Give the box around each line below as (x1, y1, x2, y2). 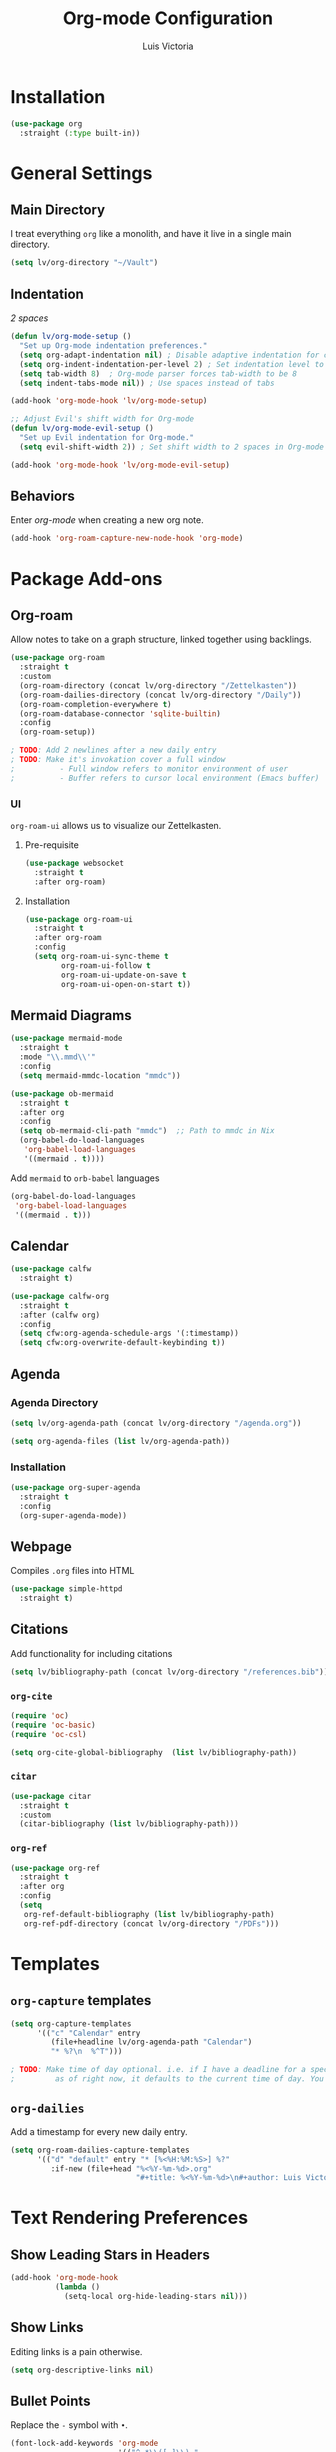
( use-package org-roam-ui (24, 914, 133, 924)
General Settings (10, 162, 153, 184)
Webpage (10, 1538, 72, 1555)
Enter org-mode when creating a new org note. (10, 514, 204, 526)
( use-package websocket (24, 858, 125, 868)
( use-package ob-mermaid (10, 1088, 114, 1099)
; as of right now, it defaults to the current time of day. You (10, 2074, 325, 2084)
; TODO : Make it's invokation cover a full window (10, 755, 226, 765)
